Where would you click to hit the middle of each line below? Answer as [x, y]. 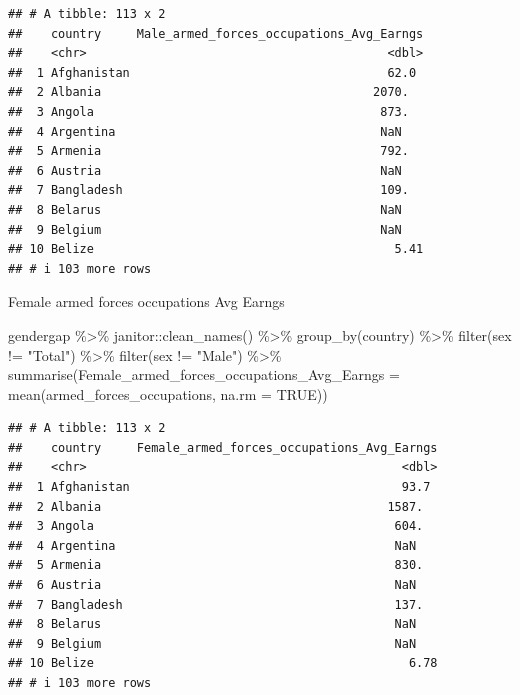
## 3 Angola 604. [216, 526]
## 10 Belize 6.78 [223, 663]
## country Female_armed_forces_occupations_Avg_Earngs [223, 447]
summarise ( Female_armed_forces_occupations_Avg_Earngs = [204, 374]
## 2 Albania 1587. [216, 506]
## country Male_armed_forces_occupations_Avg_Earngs [216, 33]
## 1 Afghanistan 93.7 [219, 487]
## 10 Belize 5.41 [216, 249]
